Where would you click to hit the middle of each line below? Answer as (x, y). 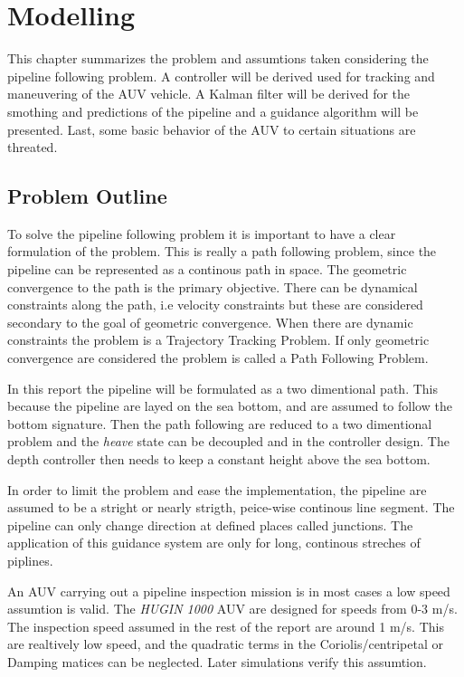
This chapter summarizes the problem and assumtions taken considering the (218, 58)
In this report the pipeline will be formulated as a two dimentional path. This (223, 388)
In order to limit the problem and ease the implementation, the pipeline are (217, 489)
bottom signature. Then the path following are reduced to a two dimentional (220, 423)
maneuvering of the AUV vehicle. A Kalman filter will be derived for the (209, 94)
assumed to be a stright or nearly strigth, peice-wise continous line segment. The (231, 507)
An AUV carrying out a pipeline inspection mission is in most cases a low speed (229, 591)
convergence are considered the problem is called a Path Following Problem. (218, 358)
